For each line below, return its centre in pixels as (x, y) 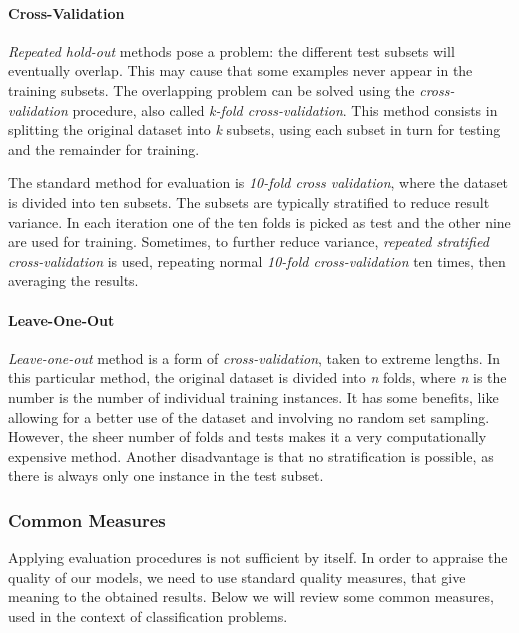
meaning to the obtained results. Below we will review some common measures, (251, 596)
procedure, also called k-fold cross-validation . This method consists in (285, 109)
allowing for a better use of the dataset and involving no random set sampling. (249, 416)
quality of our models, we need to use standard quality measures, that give (237, 576)
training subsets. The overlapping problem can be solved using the (211, 89)
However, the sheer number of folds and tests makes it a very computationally (247, 436)
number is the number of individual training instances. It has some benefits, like (253, 396)
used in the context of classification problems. (148, 615)
